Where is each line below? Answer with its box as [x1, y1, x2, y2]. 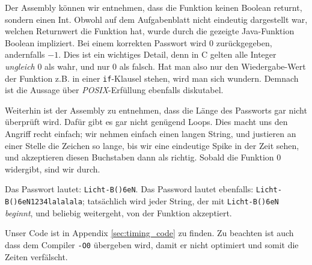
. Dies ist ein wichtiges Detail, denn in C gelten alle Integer [58, 48, 277, 61]
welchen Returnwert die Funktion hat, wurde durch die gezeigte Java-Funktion [5, 25, 295, 37]
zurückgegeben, [216, 36, 272, 49]
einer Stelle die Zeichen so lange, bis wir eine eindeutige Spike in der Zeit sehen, [5, 139, 299, 151]
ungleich [5, 59, 35, 72]
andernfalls [5, 48, 45, 61]
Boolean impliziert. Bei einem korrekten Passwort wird [5, 36, 207, 49]
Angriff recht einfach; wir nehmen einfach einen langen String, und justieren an [5, 127, 296, 139]
